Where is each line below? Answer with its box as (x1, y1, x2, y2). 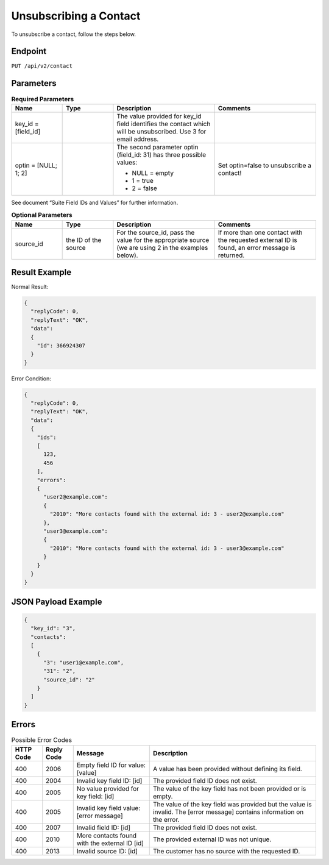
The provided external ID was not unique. (152, 835, 272, 844)
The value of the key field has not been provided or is (152, 784, 306, 792)
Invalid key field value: (76, 803, 141, 812)
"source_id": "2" (43, 676, 96, 683)
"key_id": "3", (30, 625, 76, 632)
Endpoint (11, 46, 47, 57)
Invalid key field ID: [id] (76, 776, 143, 785)
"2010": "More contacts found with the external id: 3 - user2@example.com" (49, 511, 285, 518)
